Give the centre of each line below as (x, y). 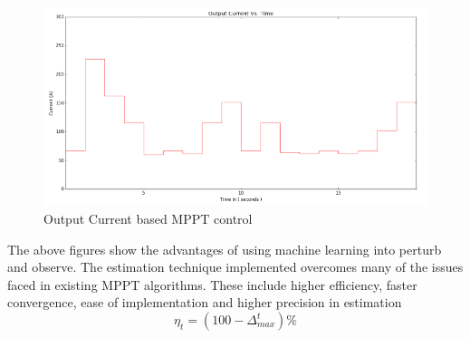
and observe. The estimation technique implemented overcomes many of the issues (235, 267)
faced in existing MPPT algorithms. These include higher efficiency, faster (212, 284)
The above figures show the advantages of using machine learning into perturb (225, 249)
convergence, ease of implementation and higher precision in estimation (205, 302)
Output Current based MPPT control (148, 219)
